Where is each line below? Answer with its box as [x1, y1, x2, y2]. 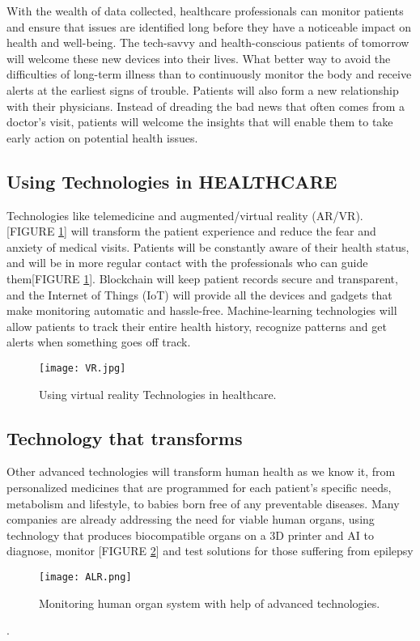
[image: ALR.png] [39, 571, 132, 583]
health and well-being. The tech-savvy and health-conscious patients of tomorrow [6, 34, 409, 51]
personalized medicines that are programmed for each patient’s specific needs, [6, 478, 392, 495]
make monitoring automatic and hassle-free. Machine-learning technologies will [6, 302, 397, 319]
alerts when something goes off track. [6, 333, 191, 350]
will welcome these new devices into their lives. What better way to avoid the [6, 49, 391, 66]
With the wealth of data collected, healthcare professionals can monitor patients [6, 2, 404, 19]
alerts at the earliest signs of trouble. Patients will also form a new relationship [6, 81, 399, 98]
